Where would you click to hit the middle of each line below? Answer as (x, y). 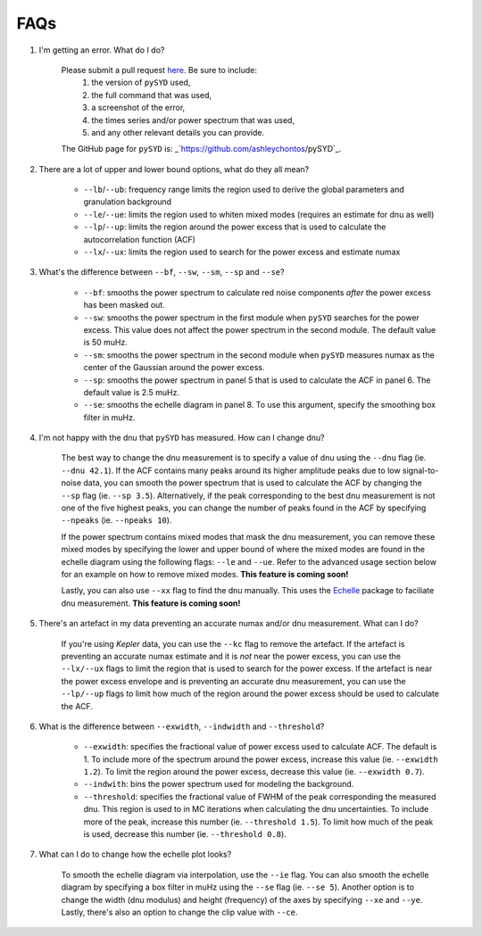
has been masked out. (124, 305)
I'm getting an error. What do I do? (102, 50)
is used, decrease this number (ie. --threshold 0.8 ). (185, 834)
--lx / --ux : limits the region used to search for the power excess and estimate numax (242, 252)
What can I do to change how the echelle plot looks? (135, 854)
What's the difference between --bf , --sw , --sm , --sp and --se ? (162, 272)
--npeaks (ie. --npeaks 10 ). (116, 520)
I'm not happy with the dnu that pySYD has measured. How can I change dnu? (182, 438)
